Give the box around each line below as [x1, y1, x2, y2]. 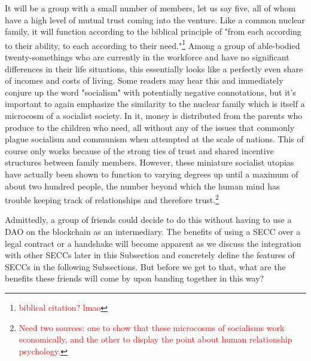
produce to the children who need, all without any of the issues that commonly [5, 121, 295, 133]
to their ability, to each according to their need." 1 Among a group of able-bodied [5, 37, 300, 51]
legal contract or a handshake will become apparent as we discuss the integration [5, 237, 301, 249]
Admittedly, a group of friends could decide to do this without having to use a [5, 213, 292, 226]
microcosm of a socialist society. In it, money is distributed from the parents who [5, 109, 303, 121]
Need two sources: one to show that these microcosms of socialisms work [19, 321, 285, 334]
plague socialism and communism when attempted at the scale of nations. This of [5, 133, 304, 145]
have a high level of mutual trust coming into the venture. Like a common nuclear [5, 13, 306, 26]
